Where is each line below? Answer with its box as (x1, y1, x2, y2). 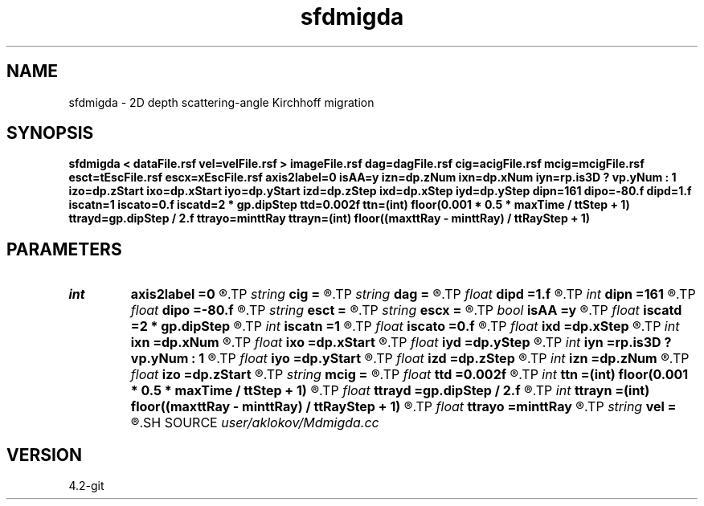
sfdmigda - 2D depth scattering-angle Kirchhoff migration (68, 95, 375, 109)
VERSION (6, 444, 83, 465)
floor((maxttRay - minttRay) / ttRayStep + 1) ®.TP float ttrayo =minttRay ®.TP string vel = (130, 398, 677, 415)
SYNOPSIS (6, 123, 94, 144)
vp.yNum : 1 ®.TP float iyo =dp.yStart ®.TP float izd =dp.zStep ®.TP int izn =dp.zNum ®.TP (130, 350, 690, 367)
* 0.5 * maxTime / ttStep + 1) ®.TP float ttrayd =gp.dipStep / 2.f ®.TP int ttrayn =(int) (130, 382, 650, 399)
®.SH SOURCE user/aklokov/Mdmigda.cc (130, 414, 379, 431)
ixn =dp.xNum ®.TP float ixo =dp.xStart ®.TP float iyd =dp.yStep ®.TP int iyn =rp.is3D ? (130, 334, 672, 351)
